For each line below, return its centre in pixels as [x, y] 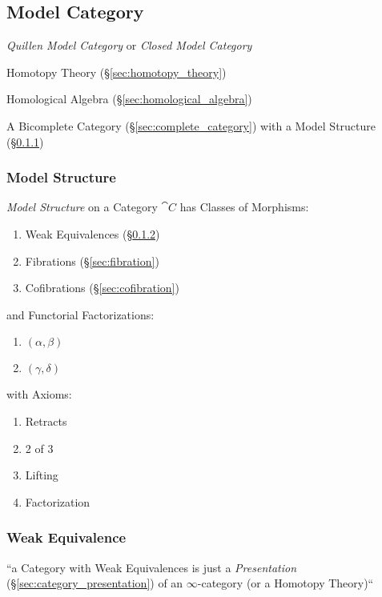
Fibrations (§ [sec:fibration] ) [92, 260]
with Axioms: [39, 394]
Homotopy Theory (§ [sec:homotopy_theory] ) [117, 72]
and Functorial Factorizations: [80, 314]
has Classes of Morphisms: [244, 207]
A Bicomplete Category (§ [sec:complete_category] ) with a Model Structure [191, 125]
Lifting [42, 475]
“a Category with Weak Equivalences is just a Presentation [152, 567]
